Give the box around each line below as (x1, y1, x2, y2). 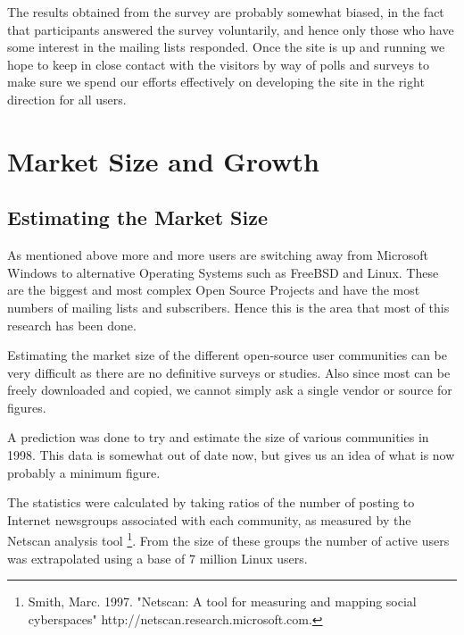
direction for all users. (7, 89, 127, 108)
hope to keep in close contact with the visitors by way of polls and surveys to (7, 54, 430, 73)
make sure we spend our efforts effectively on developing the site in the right (7, 72, 425, 91)
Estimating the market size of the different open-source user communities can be (7, 346, 448, 364)
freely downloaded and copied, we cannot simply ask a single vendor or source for (7, 380, 452, 399)
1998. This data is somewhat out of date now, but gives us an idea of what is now (7, 446, 455, 464)
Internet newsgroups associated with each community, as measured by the (7, 510, 411, 529)
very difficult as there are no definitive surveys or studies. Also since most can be (7, 363, 451, 381)
